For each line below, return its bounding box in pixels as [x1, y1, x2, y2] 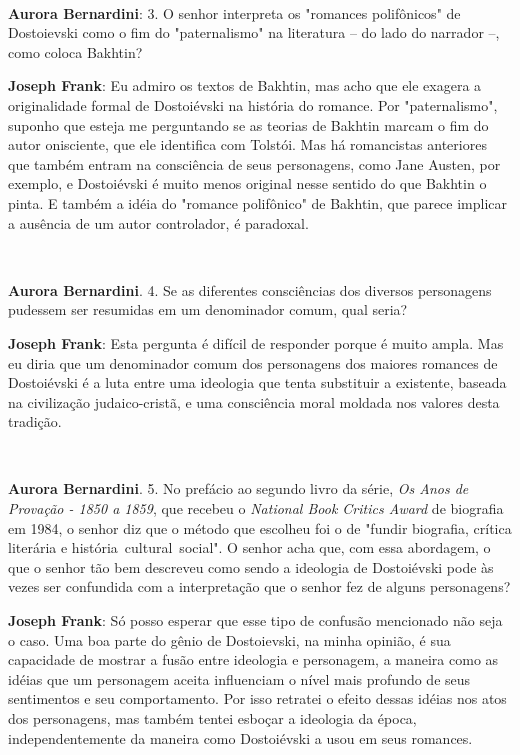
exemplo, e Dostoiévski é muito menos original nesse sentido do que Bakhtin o [8, 173, 487, 194]
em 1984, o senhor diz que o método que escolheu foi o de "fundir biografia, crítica [8, 517, 512, 538]
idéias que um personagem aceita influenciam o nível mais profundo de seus [8, 668, 471, 689]
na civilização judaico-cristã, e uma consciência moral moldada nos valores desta [8, 391, 500, 412]
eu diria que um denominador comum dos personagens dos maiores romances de [8, 352, 498, 373]
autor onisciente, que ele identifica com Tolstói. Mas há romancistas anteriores [8, 134, 487, 155]
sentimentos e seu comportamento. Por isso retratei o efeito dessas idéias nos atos [8, 688, 507, 709]
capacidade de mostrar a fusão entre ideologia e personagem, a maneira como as [8, 649, 499, 670]
